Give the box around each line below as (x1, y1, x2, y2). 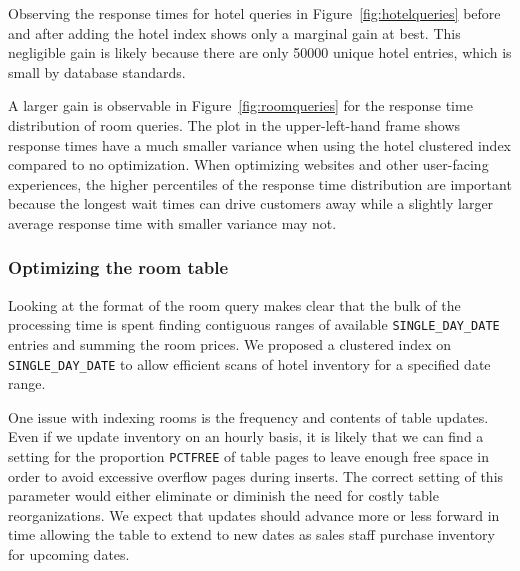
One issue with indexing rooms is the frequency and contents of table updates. (8, 406, 489, 427)
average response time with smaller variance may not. (8, 212, 337, 233)
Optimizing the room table (8, 255, 229, 280)
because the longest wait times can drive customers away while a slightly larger (8, 193, 494, 214)
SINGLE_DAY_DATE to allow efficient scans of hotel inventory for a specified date (8, 353, 491, 374)
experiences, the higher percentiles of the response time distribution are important (8, 173, 512, 194)
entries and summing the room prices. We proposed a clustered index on (8, 334, 452, 354)
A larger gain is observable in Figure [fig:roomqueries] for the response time (8, 95, 473, 116)
